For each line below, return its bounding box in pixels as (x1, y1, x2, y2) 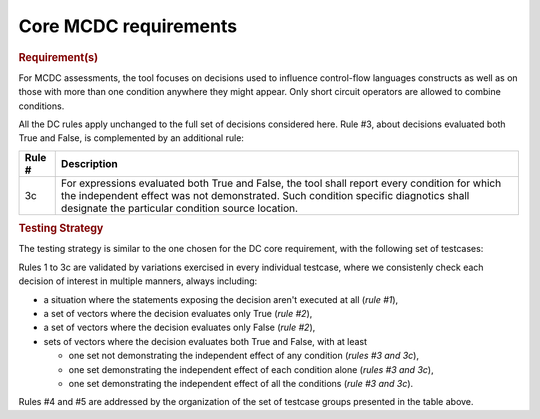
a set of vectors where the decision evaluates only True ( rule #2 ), (43, 307, 313, 319)
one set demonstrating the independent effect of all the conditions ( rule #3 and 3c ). (68, 377, 414, 389)
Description (60, 156, 119, 170)
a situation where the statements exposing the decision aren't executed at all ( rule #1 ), (43, 293, 399, 305)
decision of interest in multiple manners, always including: (18, 275, 258, 287)
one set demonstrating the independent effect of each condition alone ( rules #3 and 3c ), (68, 363, 434, 375)
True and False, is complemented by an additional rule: (18, 132, 245, 144)
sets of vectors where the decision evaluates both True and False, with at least (43, 335, 368, 347)
